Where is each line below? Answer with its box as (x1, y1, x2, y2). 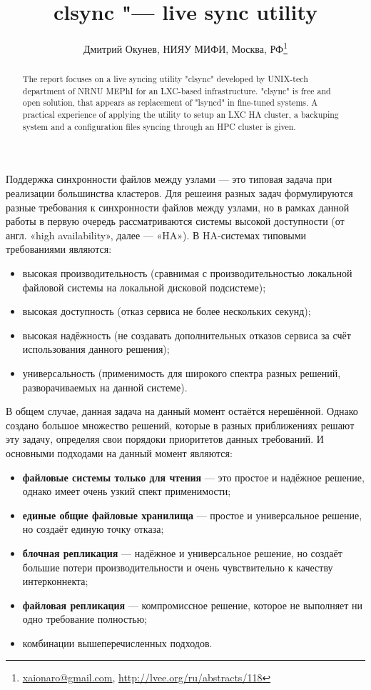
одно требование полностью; (22, 611, 147, 626)
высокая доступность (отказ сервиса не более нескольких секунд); (22, 304, 311, 319)
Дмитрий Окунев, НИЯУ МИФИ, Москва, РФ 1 (83, 39, 288, 56)
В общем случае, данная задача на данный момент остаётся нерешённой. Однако (6, 404, 358, 419)
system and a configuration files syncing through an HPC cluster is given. (22, 120, 296, 132)
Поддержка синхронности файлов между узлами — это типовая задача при (6, 171, 332, 186)
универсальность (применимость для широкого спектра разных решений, (22, 365, 341, 380)
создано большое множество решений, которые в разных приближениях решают (6, 417, 355, 432)
